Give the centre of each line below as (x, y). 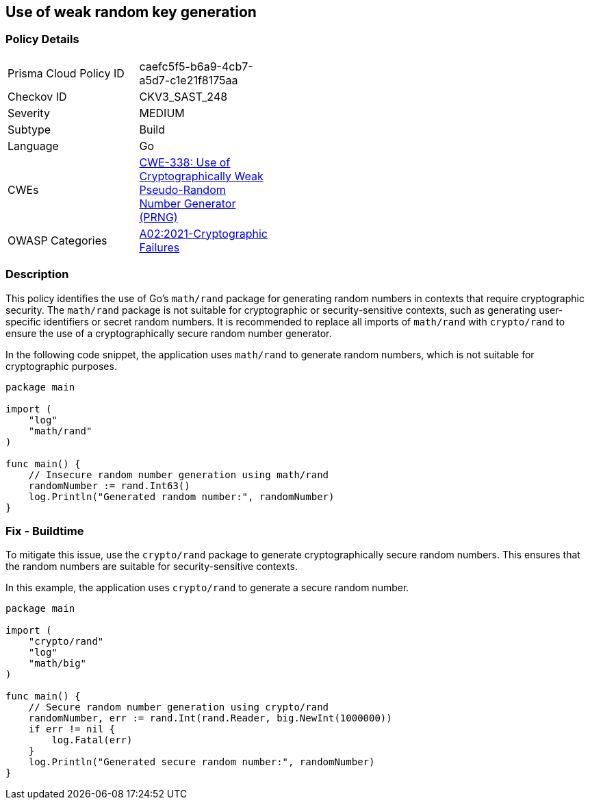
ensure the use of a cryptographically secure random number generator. (169, 333)
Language (33, 146)
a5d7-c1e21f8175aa (189, 80)
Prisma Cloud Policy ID (66, 73)
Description (37, 274)
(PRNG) (158, 217)
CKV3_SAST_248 (183, 96)
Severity (29, 113)
